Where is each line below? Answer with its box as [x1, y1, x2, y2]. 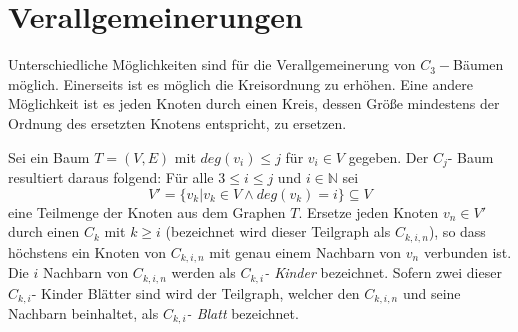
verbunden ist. [423, 241, 512, 262]
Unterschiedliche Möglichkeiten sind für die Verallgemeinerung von [8, 54, 416, 75]
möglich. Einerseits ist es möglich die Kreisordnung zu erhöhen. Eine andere [8, 73, 473, 94]
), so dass [428, 221, 486, 242]
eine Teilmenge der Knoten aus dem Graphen [8, 201, 286, 222]
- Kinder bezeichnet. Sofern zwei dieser [264, 262, 502, 283]
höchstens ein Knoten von [8, 241, 167, 262]
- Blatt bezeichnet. [186, 302, 299, 323]
